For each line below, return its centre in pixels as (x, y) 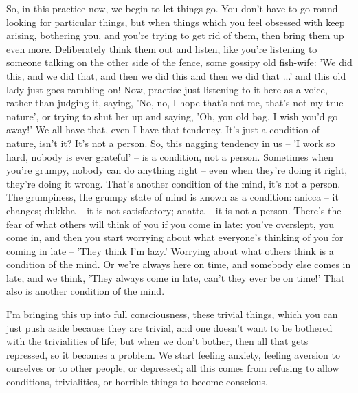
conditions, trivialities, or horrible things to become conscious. (137, 382)
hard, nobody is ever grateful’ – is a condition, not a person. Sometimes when (170, 156)
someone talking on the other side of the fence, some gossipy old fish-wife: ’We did (179, 62)
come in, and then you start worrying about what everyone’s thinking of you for (175, 237)
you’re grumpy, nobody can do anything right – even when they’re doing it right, (177, 170)
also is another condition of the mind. (86, 291)
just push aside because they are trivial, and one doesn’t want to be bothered (169, 327)
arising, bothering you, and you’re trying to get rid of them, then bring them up (175, 35)
